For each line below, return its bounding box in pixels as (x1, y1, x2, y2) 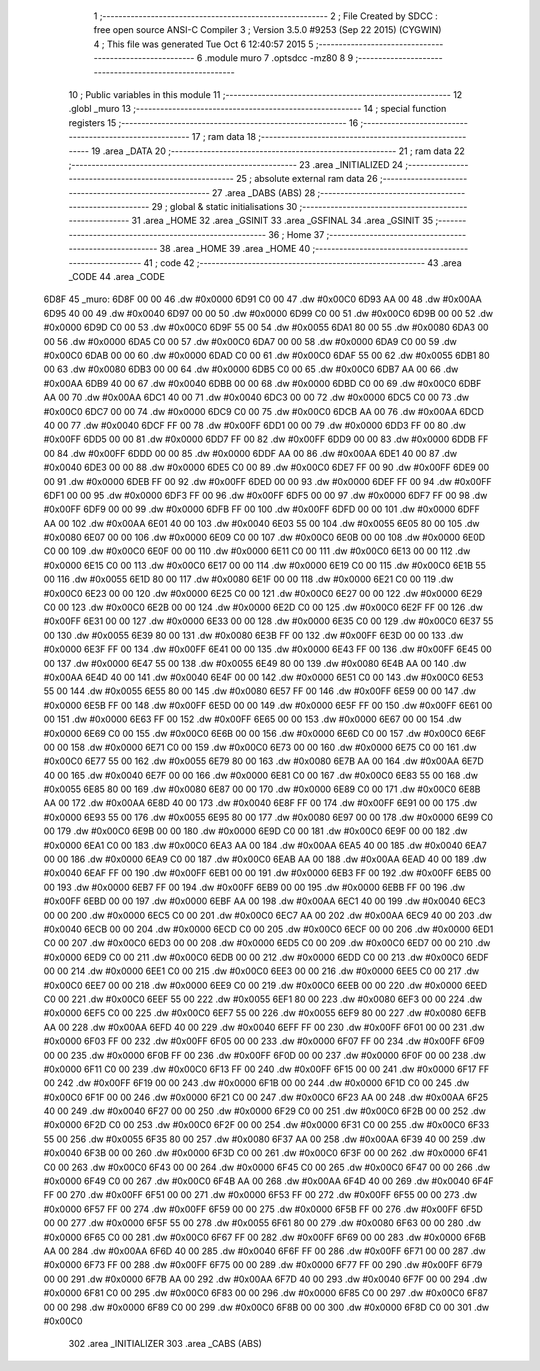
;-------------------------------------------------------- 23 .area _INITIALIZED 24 (68, 158, 404, 170)
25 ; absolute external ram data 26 (235, 173, 379, 185)
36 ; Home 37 (268, 228, 325, 240)
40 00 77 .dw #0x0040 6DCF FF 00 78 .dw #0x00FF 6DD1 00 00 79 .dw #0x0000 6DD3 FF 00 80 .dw (43, 419, 467, 431)
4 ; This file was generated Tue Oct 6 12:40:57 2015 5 (93, 38, 314, 50)
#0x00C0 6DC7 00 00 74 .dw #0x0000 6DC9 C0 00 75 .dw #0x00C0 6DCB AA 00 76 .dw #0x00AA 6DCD (43, 405, 485, 417)
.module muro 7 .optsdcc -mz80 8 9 (204, 52, 354, 64)
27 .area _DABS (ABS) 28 (211, 186, 316, 199)
